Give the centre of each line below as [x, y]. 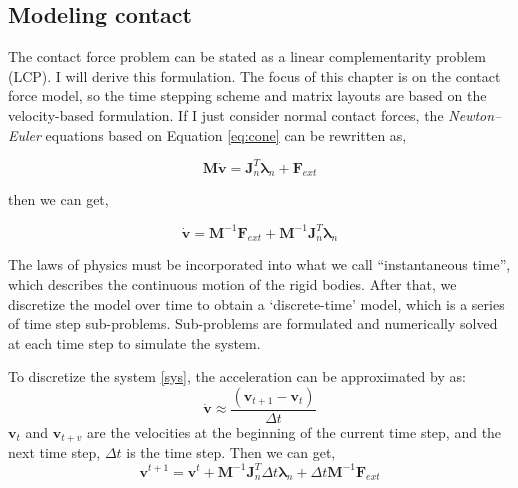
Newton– [475, 114]
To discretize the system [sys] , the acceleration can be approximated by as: [237, 376]
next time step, [54, 452]
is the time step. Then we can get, [231, 452]
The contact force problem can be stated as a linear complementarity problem [247, 56]
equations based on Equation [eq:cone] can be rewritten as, [226, 134]
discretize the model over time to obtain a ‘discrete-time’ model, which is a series [256, 303]
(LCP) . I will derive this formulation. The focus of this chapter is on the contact [254, 75]
